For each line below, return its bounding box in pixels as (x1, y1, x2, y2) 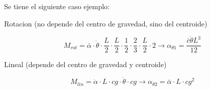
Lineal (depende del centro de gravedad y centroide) (4, 59, 167, 70)
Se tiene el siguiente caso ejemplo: (4, 1, 110, 11)
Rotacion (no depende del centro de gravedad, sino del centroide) (4, 18, 207, 28)
